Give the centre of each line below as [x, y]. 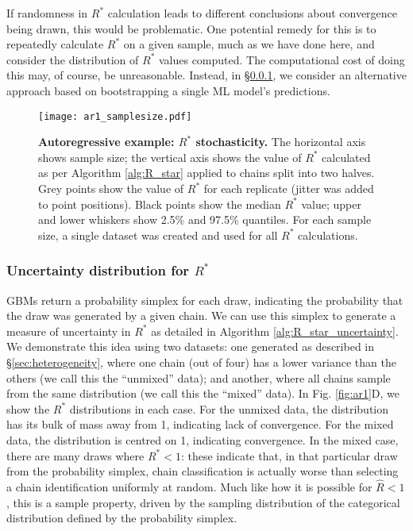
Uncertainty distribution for [98, 270]
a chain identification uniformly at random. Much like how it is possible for [189, 486]
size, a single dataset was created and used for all [158, 235]
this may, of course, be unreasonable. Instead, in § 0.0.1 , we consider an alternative [206, 75]
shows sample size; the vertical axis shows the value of [170, 157]
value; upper [331, 204]
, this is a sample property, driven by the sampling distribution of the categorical [203, 502]
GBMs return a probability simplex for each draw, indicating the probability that [205, 300]
